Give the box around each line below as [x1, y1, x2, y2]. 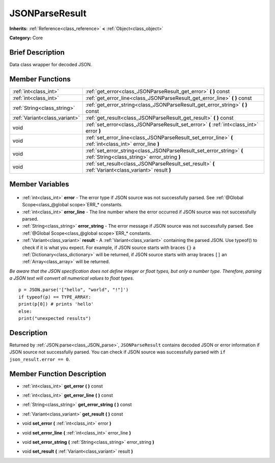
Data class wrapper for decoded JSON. [9, 61, 92, 67]
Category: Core [9, 35, 43, 41]
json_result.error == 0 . [9, 356, 70, 362]
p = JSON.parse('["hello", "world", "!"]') [18, 287, 129, 293]
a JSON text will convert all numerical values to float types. [9, 275, 134, 281]
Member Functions [9, 74, 71, 84]
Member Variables [9, 180, 69, 188]
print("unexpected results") [18, 316, 91, 321]
